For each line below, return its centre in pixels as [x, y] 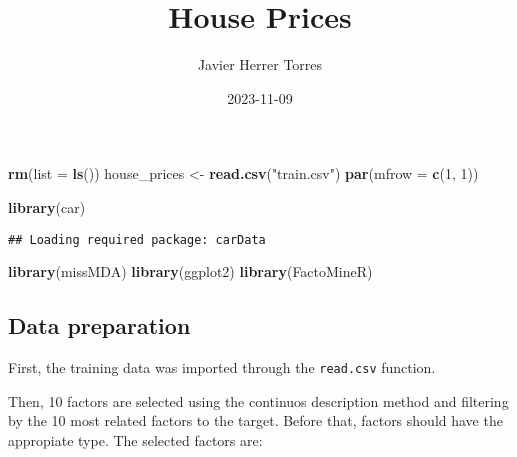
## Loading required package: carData [137, 239]
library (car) [47, 206]
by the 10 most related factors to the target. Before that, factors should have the [255, 420]
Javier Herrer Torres [260, 64]
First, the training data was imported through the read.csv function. [222, 366]
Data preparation [99, 325]
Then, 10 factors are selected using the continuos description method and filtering [258, 400]
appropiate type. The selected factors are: [135, 439]
